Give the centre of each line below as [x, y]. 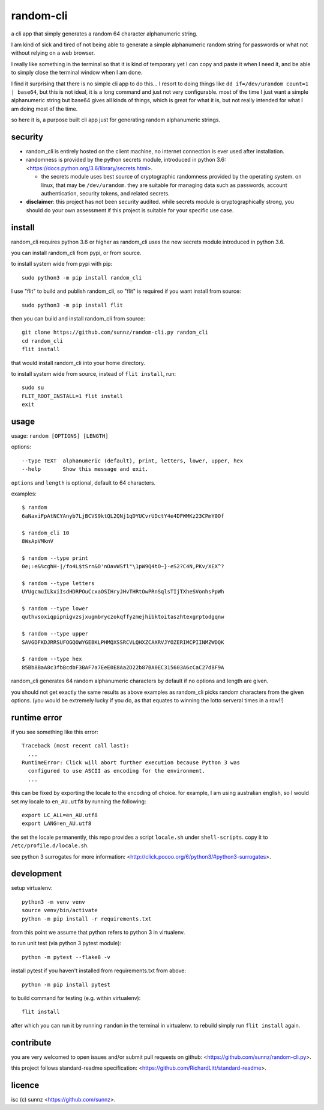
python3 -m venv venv [53, 902]
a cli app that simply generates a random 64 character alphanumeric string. [104, 34]
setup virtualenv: [32, 888]
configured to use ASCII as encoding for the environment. [116, 771]
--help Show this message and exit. [85, 469]
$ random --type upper [55, 634]
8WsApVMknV [38, 541]
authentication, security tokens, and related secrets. [106, 193]
